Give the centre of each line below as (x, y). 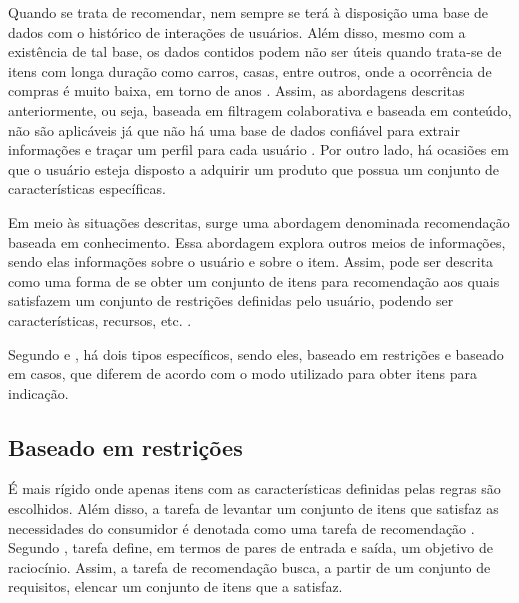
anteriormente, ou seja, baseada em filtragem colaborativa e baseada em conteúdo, (260, 109)
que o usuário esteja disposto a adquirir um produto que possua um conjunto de (254, 168)
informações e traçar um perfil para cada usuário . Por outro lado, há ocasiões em (258, 149)
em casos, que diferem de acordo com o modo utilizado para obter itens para (242, 373)
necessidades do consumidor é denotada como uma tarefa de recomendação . (241, 527)
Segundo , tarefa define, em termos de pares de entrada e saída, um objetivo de (250, 547)
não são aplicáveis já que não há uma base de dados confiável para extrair (234, 129)
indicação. (38, 392)
